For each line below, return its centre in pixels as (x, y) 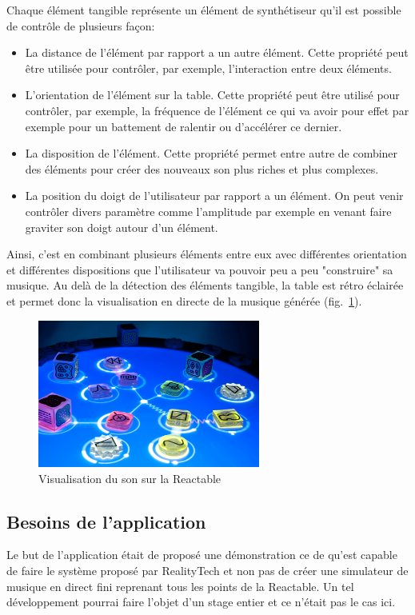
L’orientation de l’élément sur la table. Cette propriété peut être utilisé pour (212, 95)
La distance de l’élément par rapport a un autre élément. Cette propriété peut (217, 52)
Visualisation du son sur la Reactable (130, 478)
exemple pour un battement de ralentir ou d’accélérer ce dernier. (184, 126)
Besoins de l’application (106, 521)
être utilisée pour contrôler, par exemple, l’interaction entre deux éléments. (208, 68)
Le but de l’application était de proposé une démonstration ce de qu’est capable (202, 555)
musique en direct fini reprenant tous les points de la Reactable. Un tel (180, 586)
